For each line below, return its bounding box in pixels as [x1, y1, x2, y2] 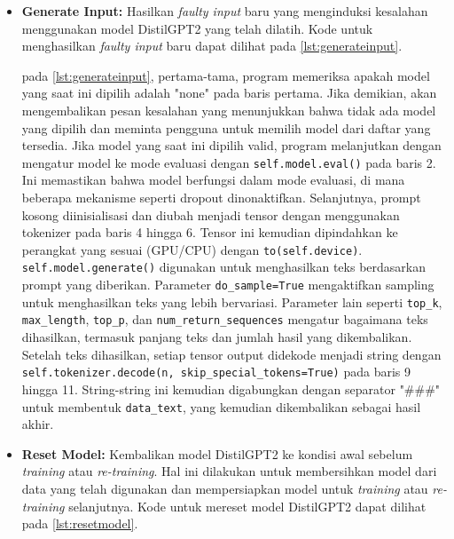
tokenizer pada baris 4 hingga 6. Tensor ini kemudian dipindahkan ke [21, 223, 398, 242]
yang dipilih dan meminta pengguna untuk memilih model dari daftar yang [21, 118, 431, 137]
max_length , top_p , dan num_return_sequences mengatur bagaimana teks [21, 310, 428, 329]
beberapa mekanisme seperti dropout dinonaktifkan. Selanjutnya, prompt [21, 188, 421, 206]
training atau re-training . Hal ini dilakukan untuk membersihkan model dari [21, 462, 437, 480]
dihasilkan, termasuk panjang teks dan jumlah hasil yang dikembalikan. [21, 328, 412, 346]
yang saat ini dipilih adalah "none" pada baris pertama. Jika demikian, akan [21, 83, 437, 102]
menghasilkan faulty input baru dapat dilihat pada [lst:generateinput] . [21, 36, 403, 55]
